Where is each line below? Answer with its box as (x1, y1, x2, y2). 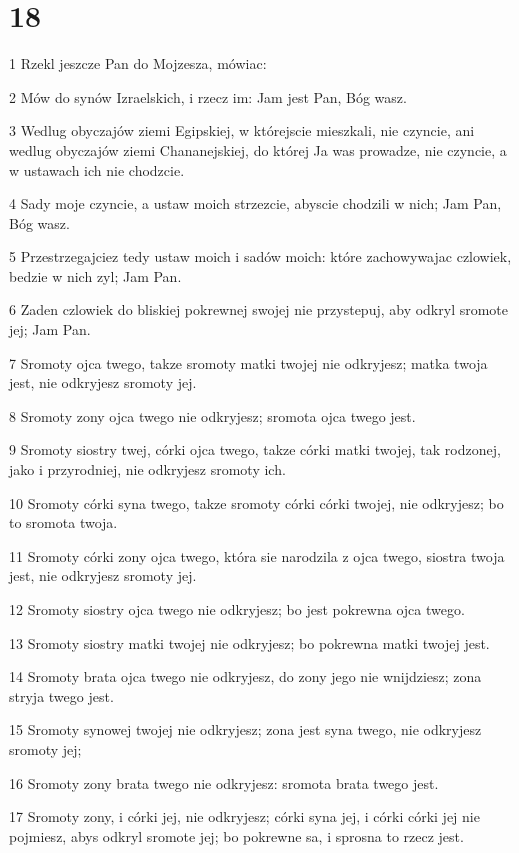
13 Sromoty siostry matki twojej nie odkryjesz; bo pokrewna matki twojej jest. (9, 632, 490, 653)
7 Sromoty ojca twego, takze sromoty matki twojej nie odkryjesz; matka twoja (9, 352, 488, 373)
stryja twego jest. (9, 685, 114, 706)
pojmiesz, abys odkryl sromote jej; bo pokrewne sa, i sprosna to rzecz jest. (9, 825, 464, 846)
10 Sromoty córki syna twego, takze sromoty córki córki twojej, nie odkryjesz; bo (9, 492, 504, 513)
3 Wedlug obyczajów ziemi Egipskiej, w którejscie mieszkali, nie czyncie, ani (9, 120, 475, 141)
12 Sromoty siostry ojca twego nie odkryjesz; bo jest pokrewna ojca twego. (9, 599, 465, 619)
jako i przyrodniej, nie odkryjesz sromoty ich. (9, 459, 286, 480)
